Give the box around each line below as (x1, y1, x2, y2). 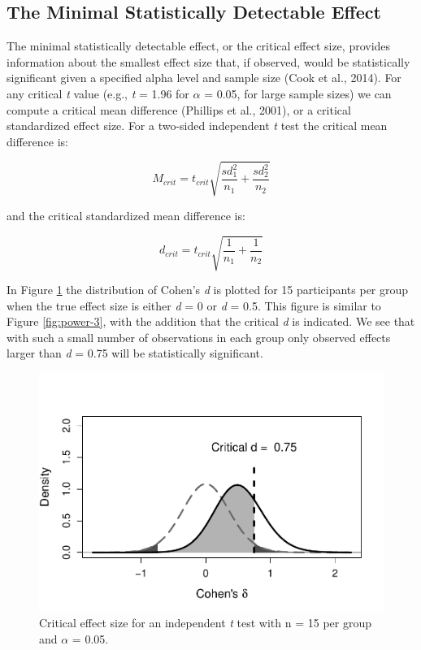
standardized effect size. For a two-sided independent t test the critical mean (7, 117, 388, 134)
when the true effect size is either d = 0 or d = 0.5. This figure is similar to (7, 297, 381, 314)
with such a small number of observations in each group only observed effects (7, 328, 391, 345)
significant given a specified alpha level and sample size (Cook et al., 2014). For (7, 69, 401, 86)
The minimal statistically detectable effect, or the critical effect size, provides (7, 37, 391, 54)
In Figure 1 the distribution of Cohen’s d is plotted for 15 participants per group (7, 281, 409, 298)
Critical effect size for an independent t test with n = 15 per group (39, 614, 372, 631)
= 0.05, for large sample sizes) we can (204, 84, 392, 102)
